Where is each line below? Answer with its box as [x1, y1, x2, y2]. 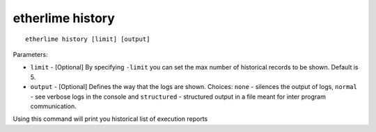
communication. [30, 101, 77, 110]
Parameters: [13, 50, 48, 58]
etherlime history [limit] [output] [25, 35, 150, 43]
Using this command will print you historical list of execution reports [13, 115, 208, 123]
